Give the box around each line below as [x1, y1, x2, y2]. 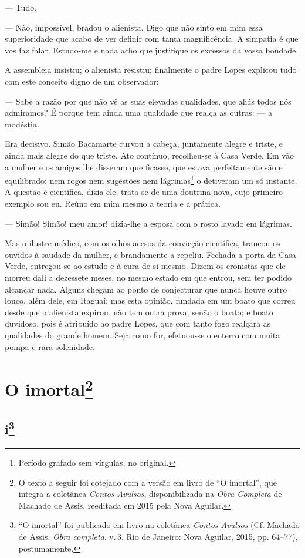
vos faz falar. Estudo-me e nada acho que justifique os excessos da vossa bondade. [5, 43, 299, 56]
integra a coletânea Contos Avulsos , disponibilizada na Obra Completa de [18, 488, 282, 500]
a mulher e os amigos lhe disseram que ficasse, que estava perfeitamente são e [5, 160, 283, 173]
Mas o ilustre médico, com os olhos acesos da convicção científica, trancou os [5, 237, 280, 249]
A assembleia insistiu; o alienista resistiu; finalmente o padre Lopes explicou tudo [5, 63, 297, 76]
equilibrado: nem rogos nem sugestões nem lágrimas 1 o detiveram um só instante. [5, 173, 297, 186]
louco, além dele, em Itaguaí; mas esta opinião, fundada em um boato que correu [5, 294, 296, 307]
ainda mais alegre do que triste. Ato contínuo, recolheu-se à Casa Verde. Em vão [5, 149, 294, 161]
